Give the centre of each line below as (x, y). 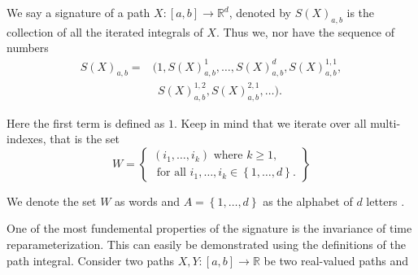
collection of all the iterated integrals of (105, 31)
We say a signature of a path (78, 12)
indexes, (26, 139)
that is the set (85, 139)
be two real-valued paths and (336, 260)
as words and (147, 201)
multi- (385, 122)
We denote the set (52, 201)
